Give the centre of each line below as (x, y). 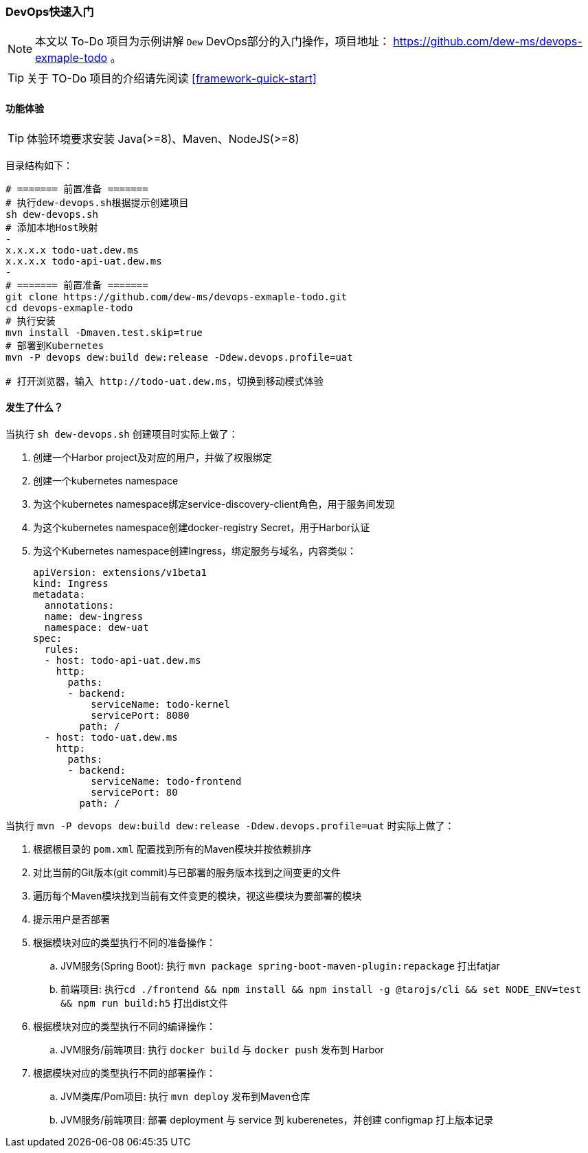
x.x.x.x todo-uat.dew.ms (72, 250)
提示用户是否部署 (71, 919)
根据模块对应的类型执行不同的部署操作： (124, 1073)
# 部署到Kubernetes (55, 345)
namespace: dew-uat (97, 627)
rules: (62, 649)
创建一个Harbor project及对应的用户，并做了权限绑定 (153, 457)
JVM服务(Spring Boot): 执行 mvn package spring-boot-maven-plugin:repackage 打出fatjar (280, 965)
